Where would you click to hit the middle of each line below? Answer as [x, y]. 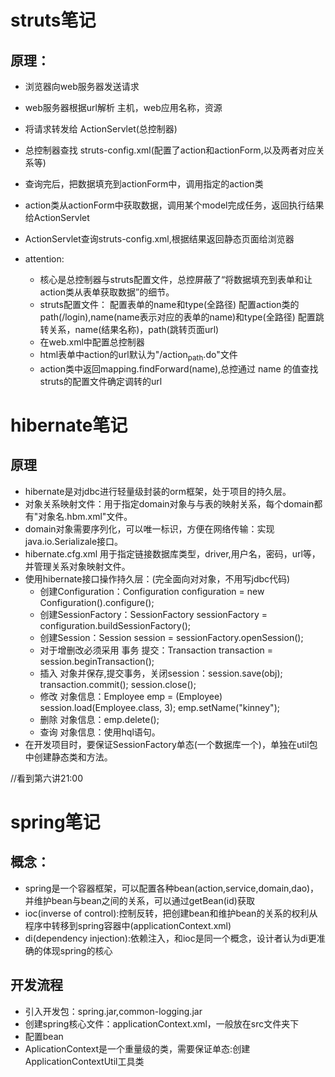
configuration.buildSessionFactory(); [115, 625]
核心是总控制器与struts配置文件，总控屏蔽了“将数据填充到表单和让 [176, 279]
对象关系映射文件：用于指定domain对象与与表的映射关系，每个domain [169, 503]
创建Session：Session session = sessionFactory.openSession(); [171, 637]
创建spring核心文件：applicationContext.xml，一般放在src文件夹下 [162, 1023]
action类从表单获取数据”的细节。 [107, 292]
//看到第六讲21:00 [47, 778]
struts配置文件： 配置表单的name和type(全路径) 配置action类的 [169, 304]
